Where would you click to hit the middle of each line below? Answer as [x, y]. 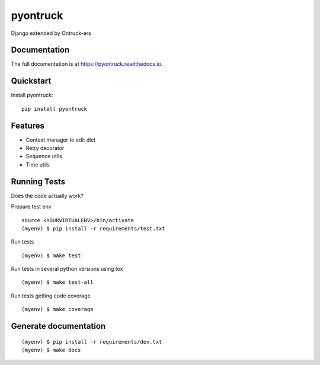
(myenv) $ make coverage [57, 309]
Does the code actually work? [47, 196]
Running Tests [38, 182]
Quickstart [31, 81]
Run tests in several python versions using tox [67, 269]
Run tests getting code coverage [51, 296]
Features [28, 125]
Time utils [38, 164]
